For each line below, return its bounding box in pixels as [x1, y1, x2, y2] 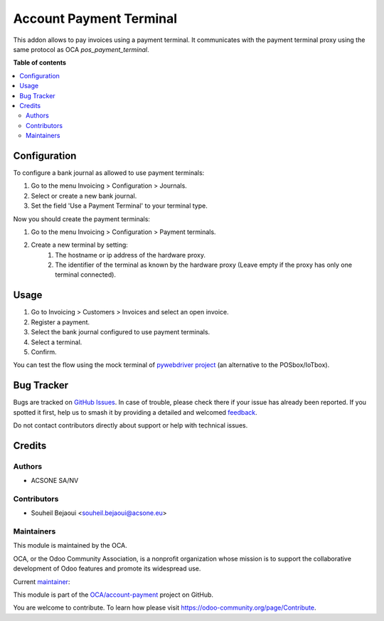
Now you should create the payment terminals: [13, 214, 151, 223]
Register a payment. [31, 317, 90, 327]
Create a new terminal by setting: [31, 240, 128, 249]
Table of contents [13, 58, 67, 67]
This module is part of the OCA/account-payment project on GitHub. [13, 590, 213, 599]
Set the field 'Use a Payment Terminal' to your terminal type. [31, 201, 208, 210]
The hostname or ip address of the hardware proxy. [55, 250, 206, 259]
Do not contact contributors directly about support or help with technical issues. [13, 421, 248, 430]
